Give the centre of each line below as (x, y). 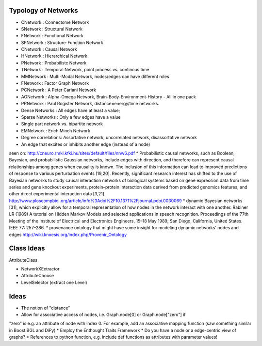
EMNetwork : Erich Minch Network (56, 130)
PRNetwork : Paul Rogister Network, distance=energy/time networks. (90, 104)
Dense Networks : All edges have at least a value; (71, 110)
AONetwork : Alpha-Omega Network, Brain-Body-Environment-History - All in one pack (108, 96)
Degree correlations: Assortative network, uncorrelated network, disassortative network (109, 138)
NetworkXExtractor (40, 268)
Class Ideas (27, 248)
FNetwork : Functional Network (52, 36)
